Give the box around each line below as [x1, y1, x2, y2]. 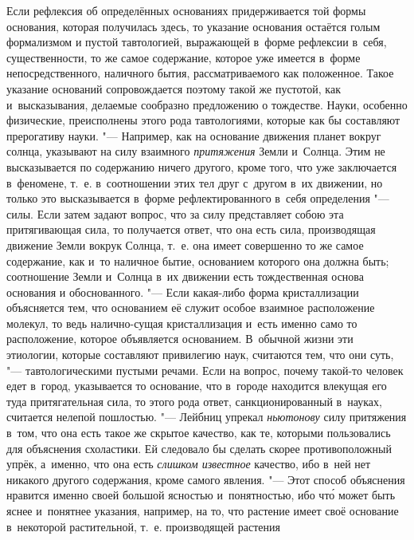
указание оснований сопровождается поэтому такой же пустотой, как [6, 80, 341, 97]
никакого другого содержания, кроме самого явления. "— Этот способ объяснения [6, 471, 405, 487]
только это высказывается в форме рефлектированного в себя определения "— [6, 190, 389, 207]
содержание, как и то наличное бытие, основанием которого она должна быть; [6, 252, 389, 269]
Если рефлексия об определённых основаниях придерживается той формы [6, 2, 366, 18]
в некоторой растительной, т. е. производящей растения [6, 518, 280, 534]
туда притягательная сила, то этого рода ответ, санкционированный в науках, [6, 392, 382, 409]
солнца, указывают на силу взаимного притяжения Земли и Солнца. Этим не [6, 143, 385, 160]
